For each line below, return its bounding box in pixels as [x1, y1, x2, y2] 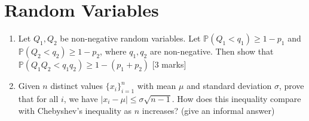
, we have [63, 92, 98, 104]
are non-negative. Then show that [149, 45, 274, 58]
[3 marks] [152, 58, 186, 71]
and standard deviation [186, 79, 272, 92]
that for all [18, 92, 59, 104]
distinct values [50, 79, 103, 92]
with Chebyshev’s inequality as [18, 104, 132, 116]
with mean [137, 79, 176, 92]
